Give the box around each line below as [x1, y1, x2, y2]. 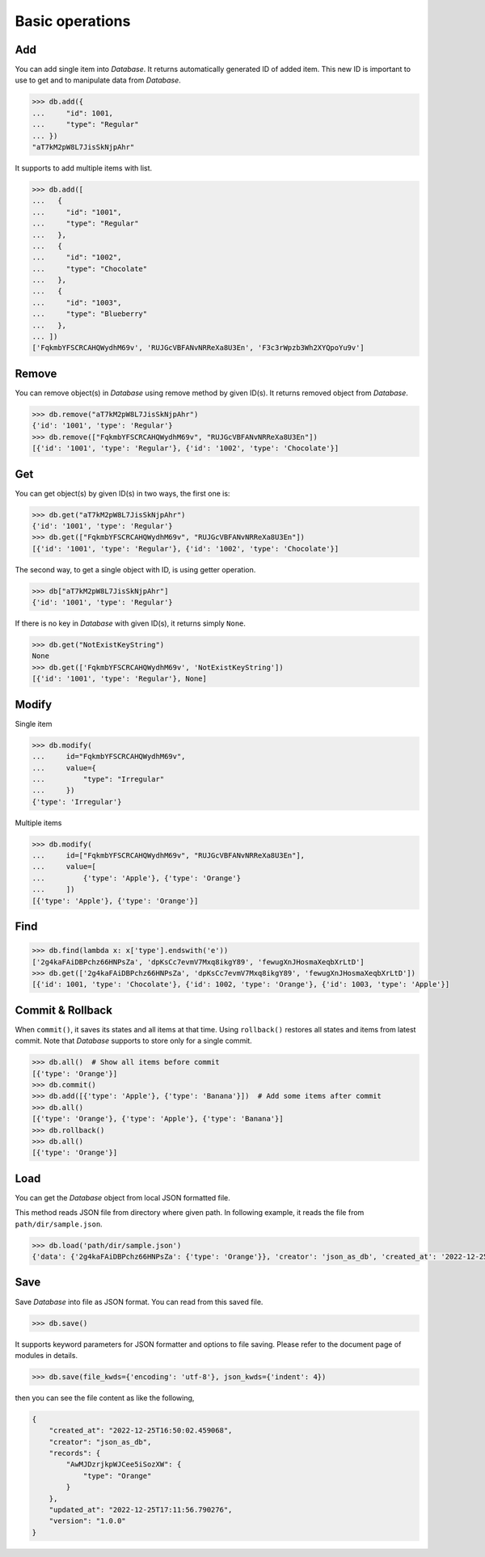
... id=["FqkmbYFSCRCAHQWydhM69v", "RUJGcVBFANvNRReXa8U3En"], [32, 851, 306, 860]
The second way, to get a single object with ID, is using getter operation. [15, 564, 256, 574]
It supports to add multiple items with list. [15, 162, 153, 173]
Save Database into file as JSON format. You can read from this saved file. [15, 1297, 264, 1306]
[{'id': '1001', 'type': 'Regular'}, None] [32, 674, 208, 683]
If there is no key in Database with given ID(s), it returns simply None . [15, 618, 247, 628]
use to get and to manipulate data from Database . [15, 75, 181, 85]
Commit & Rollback [15, 1003, 113, 1017]
